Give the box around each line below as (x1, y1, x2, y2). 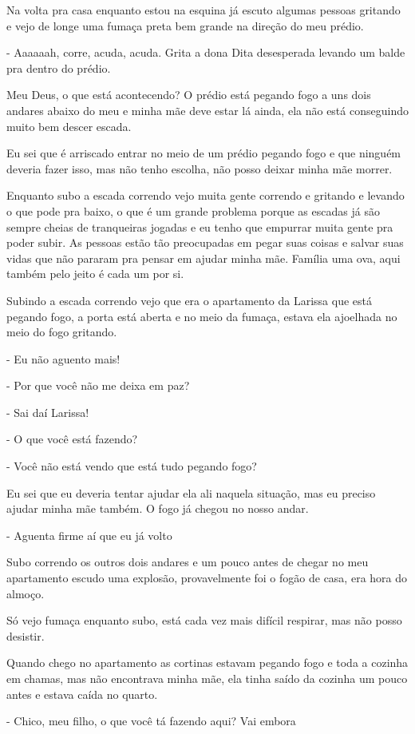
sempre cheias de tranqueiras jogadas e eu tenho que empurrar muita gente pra (6, 218, 393, 235)
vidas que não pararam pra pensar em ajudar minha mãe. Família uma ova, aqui (6, 249, 401, 266)
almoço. (6, 585, 45, 601)
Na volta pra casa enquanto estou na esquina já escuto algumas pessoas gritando (6, 2, 401, 18)
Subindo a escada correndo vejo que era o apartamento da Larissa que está (6, 292, 373, 308)
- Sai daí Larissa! (6, 403, 89, 420)
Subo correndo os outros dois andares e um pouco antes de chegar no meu (6, 553, 369, 570)
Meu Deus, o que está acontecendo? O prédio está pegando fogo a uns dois (6, 86, 371, 103)
